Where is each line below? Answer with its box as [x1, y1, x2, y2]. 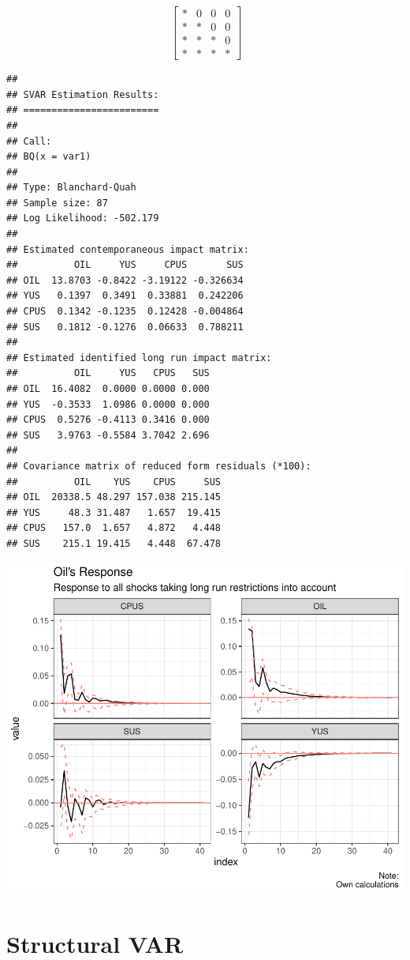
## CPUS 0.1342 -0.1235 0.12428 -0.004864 [6, 306, 244, 318]
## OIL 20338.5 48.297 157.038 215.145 [6, 491, 222, 503]
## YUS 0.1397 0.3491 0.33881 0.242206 [6, 290, 244, 302]
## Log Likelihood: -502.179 [6, 213, 159, 224]
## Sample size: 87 [6, 197, 108, 209]
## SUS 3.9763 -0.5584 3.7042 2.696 [6, 429, 210, 441]
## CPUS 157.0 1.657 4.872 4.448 [6, 522, 222, 534]
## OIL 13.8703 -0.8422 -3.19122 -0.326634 [6, 274, 244, 286]
